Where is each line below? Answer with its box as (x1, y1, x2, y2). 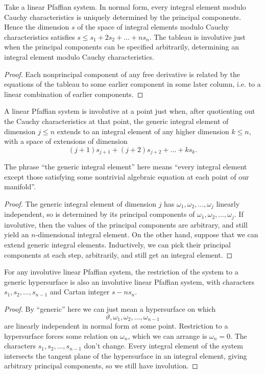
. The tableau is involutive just (149, 31, 246, 42)
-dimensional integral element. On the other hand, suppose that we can (35, 229, 258, 240)
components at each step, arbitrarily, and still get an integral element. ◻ (4, 249, 233, 260)
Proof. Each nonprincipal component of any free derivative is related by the (4, 68, 240, 79)
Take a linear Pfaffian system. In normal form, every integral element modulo (4, 2, 246, 12)
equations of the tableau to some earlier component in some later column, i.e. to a (4, 79, 261, 89)
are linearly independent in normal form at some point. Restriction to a (4, 320, 228, 331)
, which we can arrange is (128, 330, 207, 341)
